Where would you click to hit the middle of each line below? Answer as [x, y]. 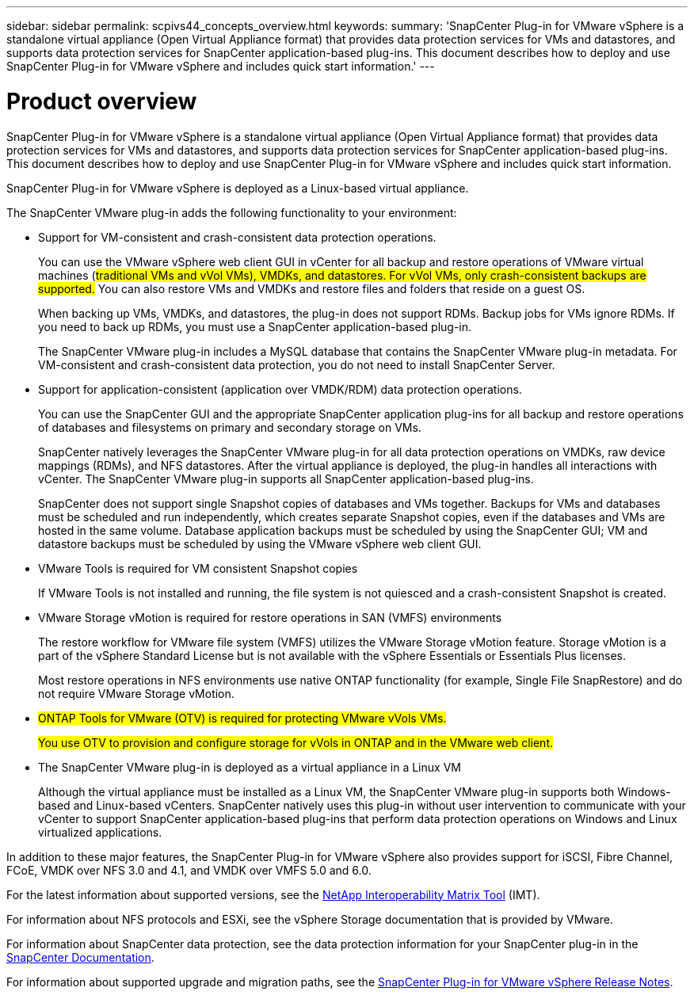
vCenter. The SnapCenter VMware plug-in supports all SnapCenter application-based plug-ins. [286, 478]
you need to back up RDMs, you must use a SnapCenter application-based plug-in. [255, 326]
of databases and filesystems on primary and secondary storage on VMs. [230, 427]
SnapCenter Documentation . [80, 957]
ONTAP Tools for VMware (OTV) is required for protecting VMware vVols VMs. [242, 718]
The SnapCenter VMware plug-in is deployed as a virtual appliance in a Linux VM [250, 767]
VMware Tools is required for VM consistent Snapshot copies [198, 568]
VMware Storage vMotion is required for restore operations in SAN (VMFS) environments [270, 617]
